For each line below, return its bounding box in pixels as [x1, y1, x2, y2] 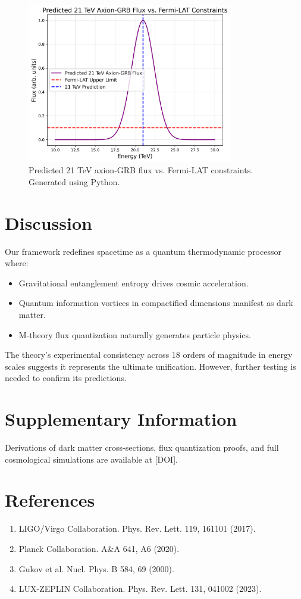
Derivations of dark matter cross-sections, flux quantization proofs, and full [5, 441, 279, 454]
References [5, 488, 95, 512]
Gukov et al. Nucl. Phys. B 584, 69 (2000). [18, 562, 174, 575]
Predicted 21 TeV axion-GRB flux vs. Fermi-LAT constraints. [29, 164, 253, 176]
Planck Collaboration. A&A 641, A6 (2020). [18, 542, 180, 554]
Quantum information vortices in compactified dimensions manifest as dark [18, 297, 293, 309]
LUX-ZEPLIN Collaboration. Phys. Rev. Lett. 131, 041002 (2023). [18, 582, 262, 595]
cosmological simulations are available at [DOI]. [5, 453, 178, 465]
